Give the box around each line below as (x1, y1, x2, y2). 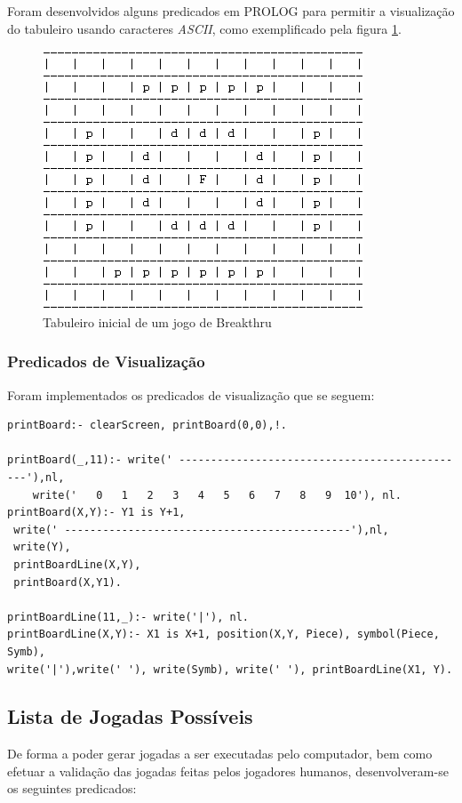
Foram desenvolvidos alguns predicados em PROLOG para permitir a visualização (7, 2, 455, 20)
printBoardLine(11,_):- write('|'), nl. (7, 610, 250, 623)
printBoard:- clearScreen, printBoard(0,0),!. (7, 419, 287, 432)
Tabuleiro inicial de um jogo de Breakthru (43, 312, 272, 331)
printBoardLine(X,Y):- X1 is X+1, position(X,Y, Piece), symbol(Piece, (7, 628, 440, 641)
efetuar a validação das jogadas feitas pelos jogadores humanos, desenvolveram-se (7, 761, 449, 780)
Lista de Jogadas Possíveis (7, 703, 253, 730)
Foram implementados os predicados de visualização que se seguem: (7, 385, 375, 404)
